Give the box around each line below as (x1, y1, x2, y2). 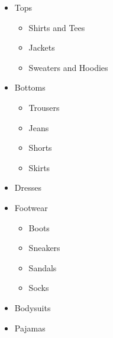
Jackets (28, 41, 55, 54)
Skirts (28, 161, 50, 173)
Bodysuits (14, 301, 51, 314)
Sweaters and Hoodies (28, 61, 108, 73)
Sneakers (28, 241, 60, 254)
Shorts (28, 141, 52, 154)
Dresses (14, 181, 41, 194)
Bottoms (14, 81, 46, 94)
